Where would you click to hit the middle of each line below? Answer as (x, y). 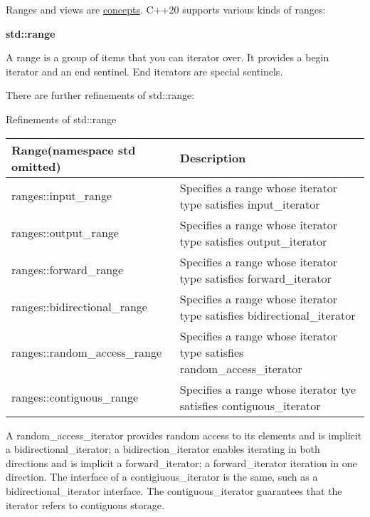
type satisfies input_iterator (250, 204)
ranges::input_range (62, 196)
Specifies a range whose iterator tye (268, 389)
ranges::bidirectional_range (79, 307)
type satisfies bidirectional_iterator (268, 315)
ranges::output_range (65, 233)
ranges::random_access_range (87, 352)
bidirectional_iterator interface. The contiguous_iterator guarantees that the (174, 490)
